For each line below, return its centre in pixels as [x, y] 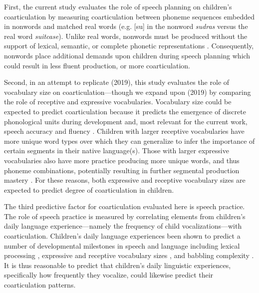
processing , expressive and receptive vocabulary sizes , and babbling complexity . [129, 255]
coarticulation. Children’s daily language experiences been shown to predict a [122, 236]
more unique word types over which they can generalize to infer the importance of [129, 141]
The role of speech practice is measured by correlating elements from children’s [125, 216]
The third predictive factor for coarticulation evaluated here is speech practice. [125, 206]
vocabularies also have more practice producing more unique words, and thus [122, 160]
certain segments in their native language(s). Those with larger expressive [117, 150]
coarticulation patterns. [40, 285]
